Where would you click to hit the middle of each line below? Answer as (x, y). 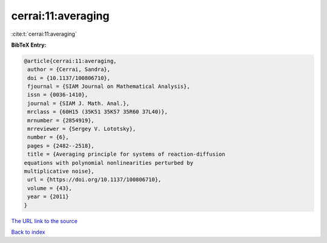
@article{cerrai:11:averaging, (71, 61)
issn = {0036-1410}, (58, 95)
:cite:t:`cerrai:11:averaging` (44, 34)
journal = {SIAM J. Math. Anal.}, (78, 103)
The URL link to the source (45, 221)
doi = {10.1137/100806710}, (69, 78)
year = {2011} (48, 197)
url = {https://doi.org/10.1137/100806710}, (94, 180)
